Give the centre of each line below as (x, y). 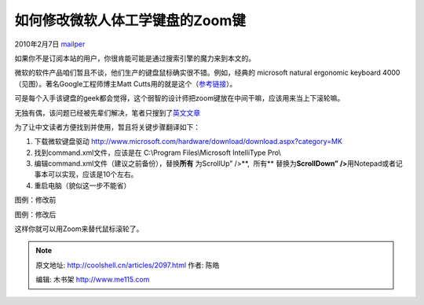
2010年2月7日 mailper (50, 44)
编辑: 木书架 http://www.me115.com (93, 280)
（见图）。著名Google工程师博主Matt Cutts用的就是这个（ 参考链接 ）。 (126, 83)
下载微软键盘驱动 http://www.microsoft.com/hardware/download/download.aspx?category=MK (188, 141)
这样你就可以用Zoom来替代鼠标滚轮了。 (79, 229)
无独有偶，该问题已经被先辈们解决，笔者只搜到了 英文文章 (107, 112)
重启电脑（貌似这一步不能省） (82, 186)
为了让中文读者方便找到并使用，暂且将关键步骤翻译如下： (107, 127)
